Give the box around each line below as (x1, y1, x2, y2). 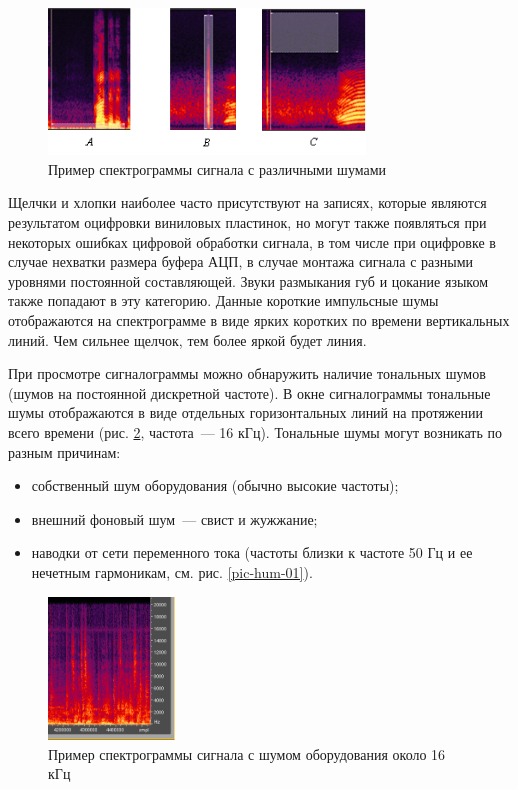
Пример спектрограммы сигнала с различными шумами (48, 158, 387, 179)
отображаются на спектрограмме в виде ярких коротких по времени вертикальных (8, 310, 510, 331)
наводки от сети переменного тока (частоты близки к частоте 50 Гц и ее (31, 542, 473, 563)
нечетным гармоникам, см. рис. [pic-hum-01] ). (31, 561, 313, 582)
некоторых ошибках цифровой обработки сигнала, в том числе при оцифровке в (8, 231, 496, 252)
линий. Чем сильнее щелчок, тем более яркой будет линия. (8, 329, 367, 350)
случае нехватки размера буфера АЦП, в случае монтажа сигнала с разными (8, 251, 474, 272)
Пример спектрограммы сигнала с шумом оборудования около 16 (48, 743, 446, 764)
